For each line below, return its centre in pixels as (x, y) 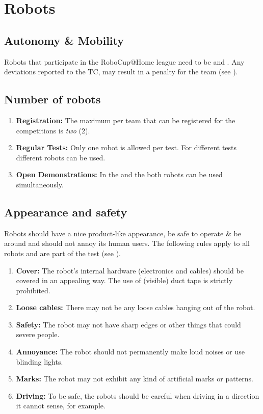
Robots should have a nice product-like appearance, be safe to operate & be (123, 233)
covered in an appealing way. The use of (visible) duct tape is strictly (124, 280)
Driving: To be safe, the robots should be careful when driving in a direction (138, 395)
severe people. (38, 334)
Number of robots (52, 99)
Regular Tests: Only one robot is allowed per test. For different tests (126, 147)
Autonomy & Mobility (64, 40)
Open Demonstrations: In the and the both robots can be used (119, 174)
